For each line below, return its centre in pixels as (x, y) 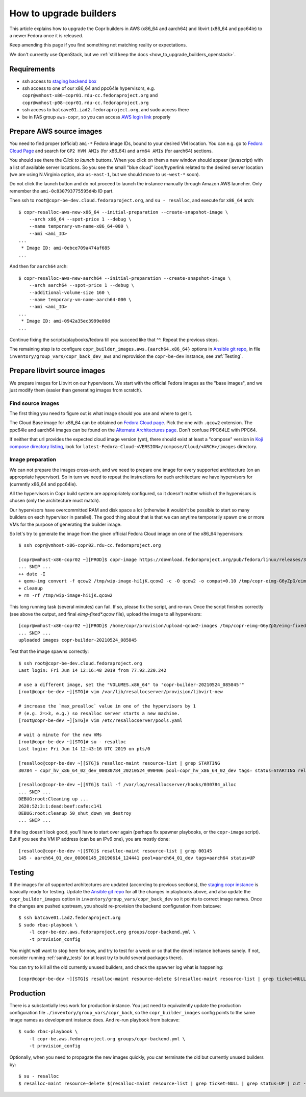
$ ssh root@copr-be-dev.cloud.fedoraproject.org (80, 663)
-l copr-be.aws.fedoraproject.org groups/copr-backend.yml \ (107, 1039)
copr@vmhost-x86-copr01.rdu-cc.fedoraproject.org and (90, 95)
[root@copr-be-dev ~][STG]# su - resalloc (72, 742)
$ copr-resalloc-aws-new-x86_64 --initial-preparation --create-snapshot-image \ (123, 212)
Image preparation (33, 459)
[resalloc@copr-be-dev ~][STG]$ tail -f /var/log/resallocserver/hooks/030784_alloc (127, 785)
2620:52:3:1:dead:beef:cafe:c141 (60, 806)
